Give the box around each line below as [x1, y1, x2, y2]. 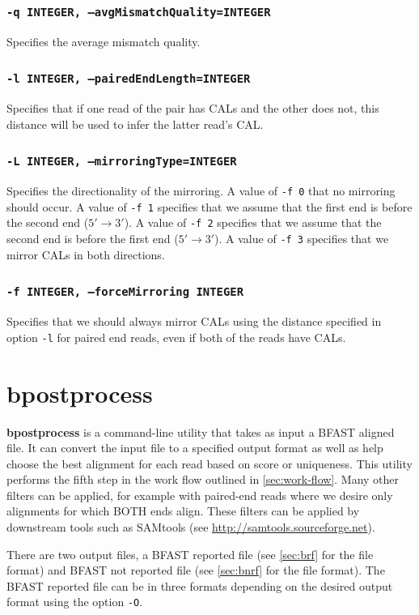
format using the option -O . [6, 593, 143, 610]
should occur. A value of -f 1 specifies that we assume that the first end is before [6, 198, 413, 215]
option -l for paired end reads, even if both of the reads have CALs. [6, 328, 346, 345]
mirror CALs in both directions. [6, 246, 165, 263]
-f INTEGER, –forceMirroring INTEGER [6, 285, 244, 299]
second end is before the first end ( [6, 230, 179, 247]
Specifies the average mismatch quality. [6, 32, 201, 49]
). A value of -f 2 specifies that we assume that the [124, 214, 382, 231]
